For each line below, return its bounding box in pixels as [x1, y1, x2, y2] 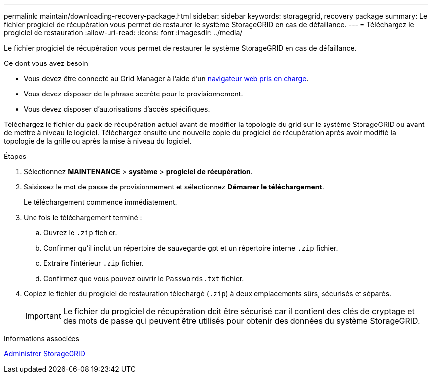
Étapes [4, 152, 27, 160]
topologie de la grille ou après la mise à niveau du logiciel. [4, 137, 192, 145]
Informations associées [4, 334, 79, 343]
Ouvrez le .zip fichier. [43, 228, 117, 237]
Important [25, 311, 61, 321]
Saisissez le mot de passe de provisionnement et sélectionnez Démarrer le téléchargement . [24, 183, 324, 191]
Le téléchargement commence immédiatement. [24, 198, 177, 206]
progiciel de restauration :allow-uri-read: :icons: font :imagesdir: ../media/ [4, 29, 243, 37]
